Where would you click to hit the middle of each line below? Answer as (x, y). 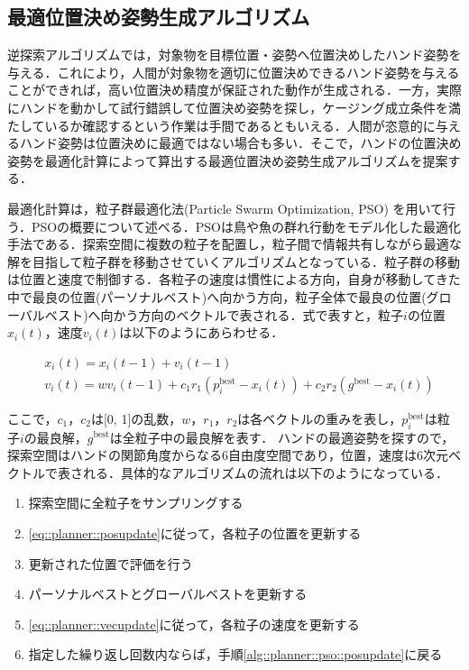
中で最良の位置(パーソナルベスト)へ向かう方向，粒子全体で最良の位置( (217, 296)
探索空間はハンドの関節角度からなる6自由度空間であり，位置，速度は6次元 (228, 455)
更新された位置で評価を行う (110, 563)
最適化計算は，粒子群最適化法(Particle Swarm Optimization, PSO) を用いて (225, 208)
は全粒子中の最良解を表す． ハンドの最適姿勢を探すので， (282, 437)
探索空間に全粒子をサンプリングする (136, 503)
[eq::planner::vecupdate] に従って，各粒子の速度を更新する (194, 624)
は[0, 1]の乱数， (136, 418)
